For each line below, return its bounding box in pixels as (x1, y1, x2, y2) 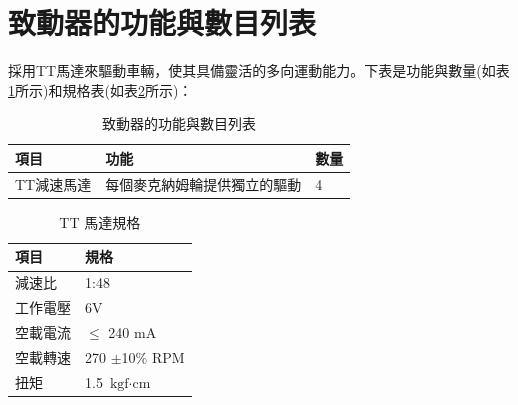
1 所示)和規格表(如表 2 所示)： (8, 79, 193, 100)
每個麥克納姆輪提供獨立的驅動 (105, 173, 302, 194)
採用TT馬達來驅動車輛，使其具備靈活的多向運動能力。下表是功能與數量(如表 (8, 60, 510, 81)
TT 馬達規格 (59, 211, 141, 232)
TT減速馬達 (15, 173, 92, 194)
